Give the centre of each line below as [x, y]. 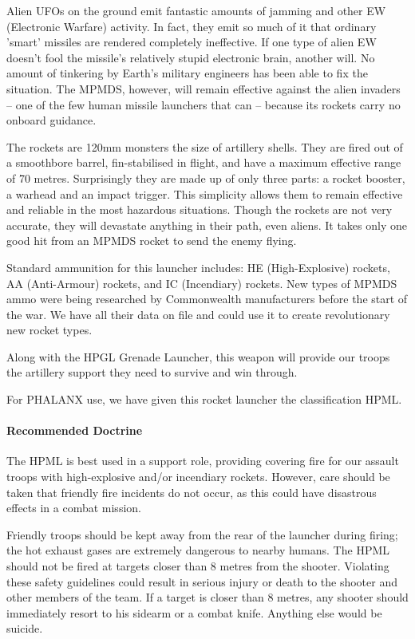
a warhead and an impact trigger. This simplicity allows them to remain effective [205, 193]
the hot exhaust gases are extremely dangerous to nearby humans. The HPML [198, 550]
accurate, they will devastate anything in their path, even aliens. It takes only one [207, 225]
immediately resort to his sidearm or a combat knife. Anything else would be [194, 612]
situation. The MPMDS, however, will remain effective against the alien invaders [204, 88]
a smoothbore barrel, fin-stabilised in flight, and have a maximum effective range [204, 162]
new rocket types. [49, 330]
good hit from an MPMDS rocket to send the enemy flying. [152, 241]
